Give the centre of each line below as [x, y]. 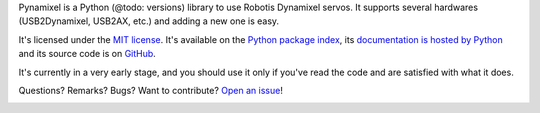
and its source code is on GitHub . [87, 54]
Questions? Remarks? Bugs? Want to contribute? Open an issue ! [151, 90]
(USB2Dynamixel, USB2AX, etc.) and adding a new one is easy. [149, 21]
